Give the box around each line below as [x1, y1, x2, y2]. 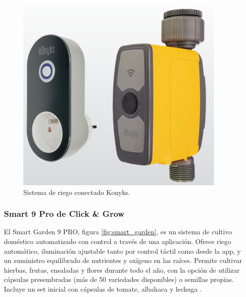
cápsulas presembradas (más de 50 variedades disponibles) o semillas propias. [4, 274, 234, 284]
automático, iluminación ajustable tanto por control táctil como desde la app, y [4, 245, 241, 256]
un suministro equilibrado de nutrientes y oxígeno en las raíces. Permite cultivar [4, 255, 243, 265]
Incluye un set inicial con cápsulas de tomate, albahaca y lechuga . [4, 283, 202, 294]
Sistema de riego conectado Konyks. [23, 187, 130, 197]
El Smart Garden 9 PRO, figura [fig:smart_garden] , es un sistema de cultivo [4, 227, 232, 237]
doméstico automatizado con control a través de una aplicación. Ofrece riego [4, 236, 231, 246]
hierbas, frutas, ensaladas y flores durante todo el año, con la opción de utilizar [4, 264, 240, 275]
